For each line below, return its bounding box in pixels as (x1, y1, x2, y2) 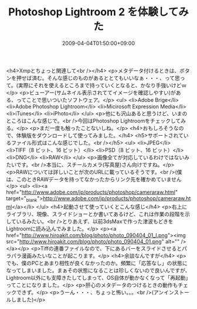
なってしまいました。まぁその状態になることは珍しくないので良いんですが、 (6, 267, 191, 274)
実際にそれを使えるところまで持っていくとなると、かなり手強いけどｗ (18, 81, 187, 88)
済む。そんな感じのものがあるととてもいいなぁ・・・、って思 (31, 74, 180, 81)
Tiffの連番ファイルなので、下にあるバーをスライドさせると (40, 245, 182, 252)
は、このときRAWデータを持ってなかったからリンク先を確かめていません (6, 176, 182, 183)
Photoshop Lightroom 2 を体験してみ (8, 5, 189, 19)
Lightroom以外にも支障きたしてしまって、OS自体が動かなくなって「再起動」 (6, 274, 191, 281)
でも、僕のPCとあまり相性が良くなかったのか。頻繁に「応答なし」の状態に (6, 259, 188, 266)
